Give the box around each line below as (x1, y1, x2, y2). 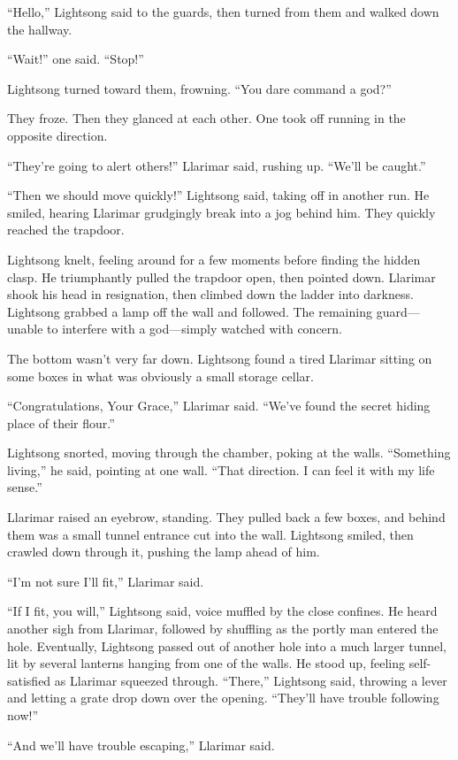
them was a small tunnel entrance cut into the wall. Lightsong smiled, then (7, 525, 414, 543)
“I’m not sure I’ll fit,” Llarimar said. (7, 572, 204, 590)
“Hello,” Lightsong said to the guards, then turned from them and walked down (7, 3, 439, 20)
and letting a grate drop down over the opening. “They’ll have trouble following (7, 688, 439, 707)
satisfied (7, 671, 51, 689)
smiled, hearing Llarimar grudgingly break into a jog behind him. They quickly (7, 203, 436, 221)
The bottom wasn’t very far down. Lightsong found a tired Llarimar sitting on (7, 349, 432, 367)
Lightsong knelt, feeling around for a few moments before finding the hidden (7, 249, 421, 268)
